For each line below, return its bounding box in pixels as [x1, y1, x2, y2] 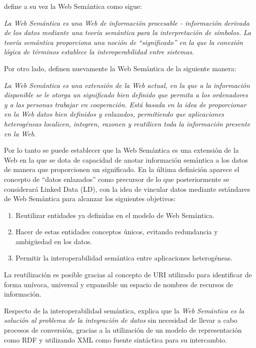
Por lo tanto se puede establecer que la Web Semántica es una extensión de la [4, 145, 239, 155]
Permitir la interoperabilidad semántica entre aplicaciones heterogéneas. [15, 253, 233, 263]
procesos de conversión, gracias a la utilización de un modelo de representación [4, 325, 242, 335]
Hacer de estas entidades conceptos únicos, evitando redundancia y [15, 226, 218, 237]
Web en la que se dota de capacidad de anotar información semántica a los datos [4, 154, 248, 165]
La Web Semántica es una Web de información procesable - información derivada [4, 17, 250, 28]
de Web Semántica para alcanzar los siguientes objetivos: [4, 193, 176, 204]
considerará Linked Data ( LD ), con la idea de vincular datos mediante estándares [4, 183, 251, 194]
